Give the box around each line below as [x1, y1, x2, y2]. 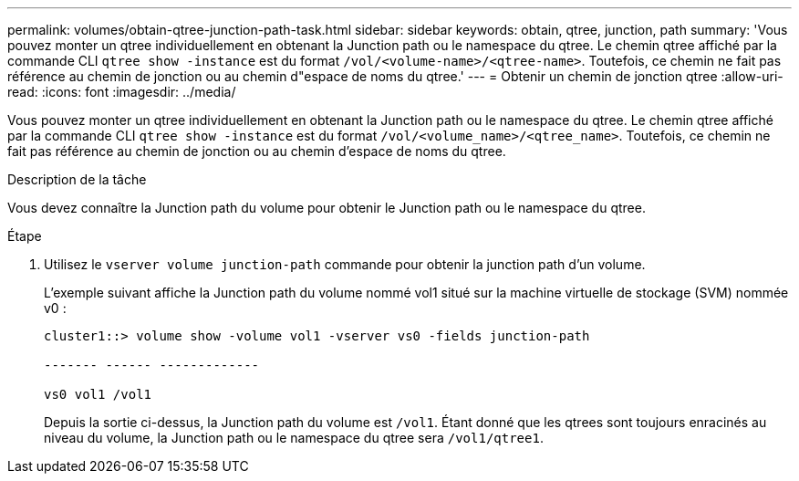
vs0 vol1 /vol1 [44, 387, 152, 402]
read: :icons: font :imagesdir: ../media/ [7, 84, 236, 99]
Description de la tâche [7, 172, 147, 187]
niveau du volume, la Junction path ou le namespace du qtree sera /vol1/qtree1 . [44, 430, 544, 445]
